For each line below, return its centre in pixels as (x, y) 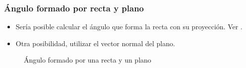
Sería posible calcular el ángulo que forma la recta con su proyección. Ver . (129, 27)
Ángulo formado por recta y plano (74, 8)
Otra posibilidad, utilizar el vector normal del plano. (95, 43)
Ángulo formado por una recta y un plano (88, 60)
